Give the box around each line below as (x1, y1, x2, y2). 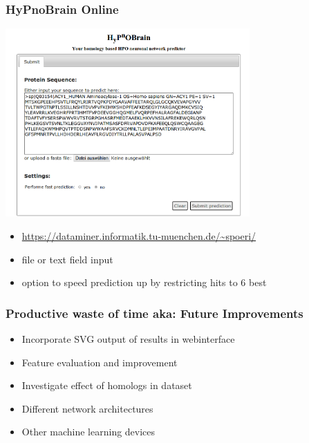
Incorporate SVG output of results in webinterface (21, 331, 235, 346)
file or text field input (21, 252, 113, 266)
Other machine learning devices (21, 424, 156, 439)
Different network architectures (21, 401, 153, 415)
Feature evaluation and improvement (21, 355, 178, 369)
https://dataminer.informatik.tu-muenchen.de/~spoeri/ (21, 228, 256, 243)
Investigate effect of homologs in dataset (21, 378, 192, 393)
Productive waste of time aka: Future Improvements (6, 304, 303, 321)
